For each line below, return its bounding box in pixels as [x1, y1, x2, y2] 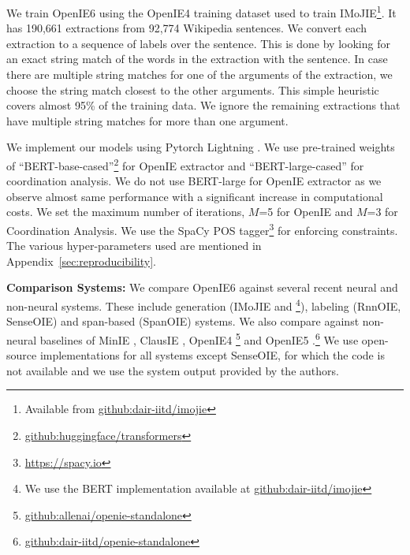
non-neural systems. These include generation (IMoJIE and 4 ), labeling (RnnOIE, [6, 296, 401, 314]
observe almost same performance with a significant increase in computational [6, 188, 383, 204]
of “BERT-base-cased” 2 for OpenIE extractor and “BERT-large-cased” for [6, 155, 364, 173]
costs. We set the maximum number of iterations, [6, 203, 245, 220]
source [6, 347, 37, 363]
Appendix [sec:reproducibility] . [6, 252, 157, 269]
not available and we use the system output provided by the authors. [6, 362, 339, 378]
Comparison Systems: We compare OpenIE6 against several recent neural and [6, 279, 398, 296]
